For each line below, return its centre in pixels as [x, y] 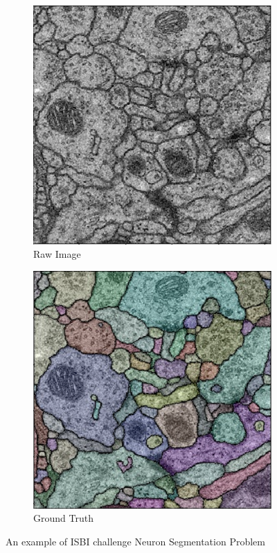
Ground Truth [63, 518]
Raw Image [57, 254]
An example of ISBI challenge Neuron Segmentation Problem [135, 541]
